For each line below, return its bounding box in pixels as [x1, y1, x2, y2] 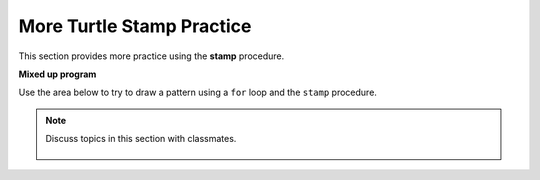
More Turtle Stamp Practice [18, 15, 252, 37]
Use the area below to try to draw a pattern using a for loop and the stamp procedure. [18, 86, 377, 99]
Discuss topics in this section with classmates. [45, 133, 237, 145]
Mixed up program [18, 68, 97, 80]
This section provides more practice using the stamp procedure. [18, 50, 285, 62]
